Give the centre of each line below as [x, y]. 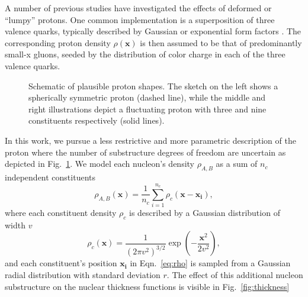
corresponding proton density [58, 42]
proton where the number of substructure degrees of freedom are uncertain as [145, 152]
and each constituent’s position [61, 263]
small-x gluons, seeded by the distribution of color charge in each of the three [145, 54]
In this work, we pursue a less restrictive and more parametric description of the [150, 140]
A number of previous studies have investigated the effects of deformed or [138, 8]
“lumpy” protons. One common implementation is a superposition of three [140, 19]
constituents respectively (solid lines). [97, 120]
